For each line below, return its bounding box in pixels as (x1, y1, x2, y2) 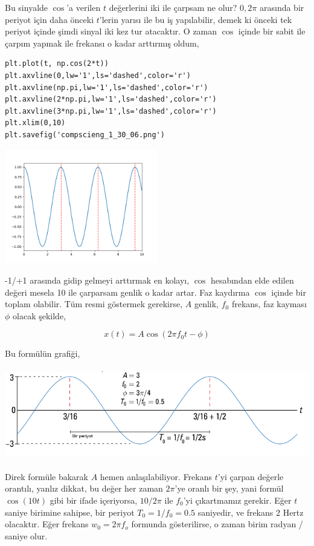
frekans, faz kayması (231, 297, 307, 310)
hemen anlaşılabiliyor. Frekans (100, 470, 213, 483)
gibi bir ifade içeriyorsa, (50, 494, 138, 507)
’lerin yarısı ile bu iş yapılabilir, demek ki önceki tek (99, 13, 292, 25)
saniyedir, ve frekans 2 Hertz (197, 505, 304, 518)
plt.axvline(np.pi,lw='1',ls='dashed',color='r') (5, 83, 208, 92)
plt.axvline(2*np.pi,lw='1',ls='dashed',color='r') (5, 95, 217, 104)
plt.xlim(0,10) (5, 119, 66, 128)
